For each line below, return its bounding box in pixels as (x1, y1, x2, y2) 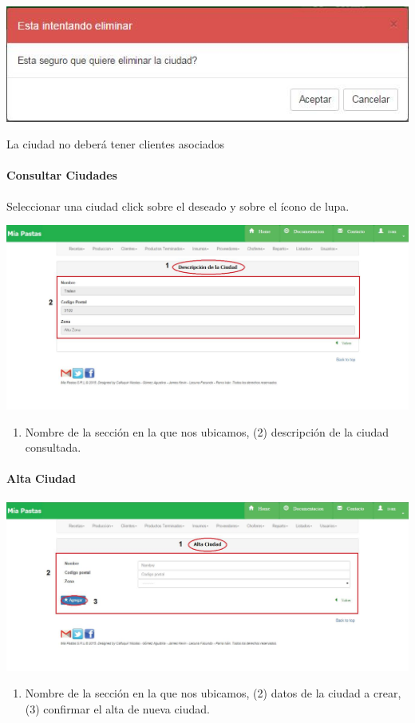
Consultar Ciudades (6, 167, 117, 184)
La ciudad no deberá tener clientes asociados (6, 136, 225, 152)
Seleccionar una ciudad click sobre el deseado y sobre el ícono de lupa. (6, 197, 350, 214)
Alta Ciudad (6, 470, 76, 487)
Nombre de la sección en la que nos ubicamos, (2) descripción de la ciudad (25, 423, 389, 440)
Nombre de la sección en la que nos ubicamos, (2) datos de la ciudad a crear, (25, 685, 401, 701)
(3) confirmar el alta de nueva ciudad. (25, 700, 210, 717)
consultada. (25, 439, 81, 456)
